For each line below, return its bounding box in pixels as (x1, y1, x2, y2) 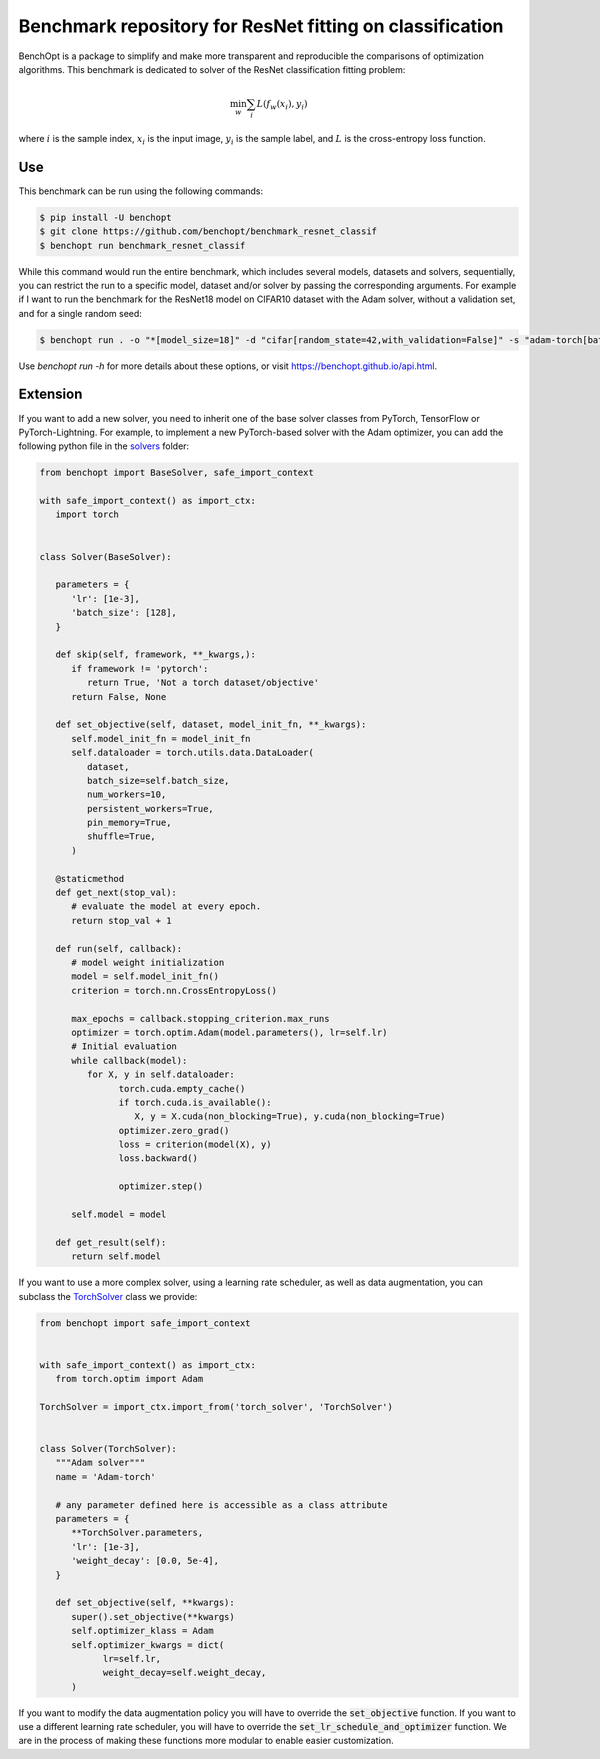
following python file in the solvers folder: (18, 440, 190, 452)
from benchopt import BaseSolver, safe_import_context (39, 467, 314, 479)
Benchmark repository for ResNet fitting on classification (18, 15, 504, 37)
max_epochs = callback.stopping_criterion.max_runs (71, 1013, 330, 1024)
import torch (55, 509, 120, 520)
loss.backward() (118, 1153, 199, 1164)
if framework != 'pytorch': (71, 663, 209, 674)
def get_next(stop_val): (55, 887, 177, 899)
